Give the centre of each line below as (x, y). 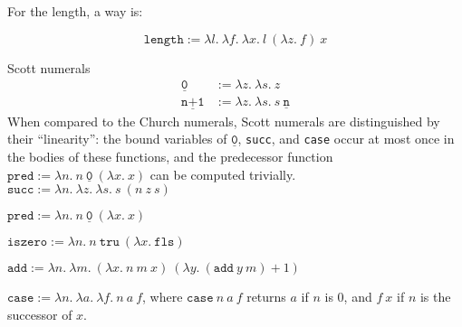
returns (266, 297)
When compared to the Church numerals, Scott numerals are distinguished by (224, 121)
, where (163, 297)
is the (435, 297)
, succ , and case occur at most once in (346, 139)
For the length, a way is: (75, 11)
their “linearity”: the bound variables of (117, 139)
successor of (40, 314)
